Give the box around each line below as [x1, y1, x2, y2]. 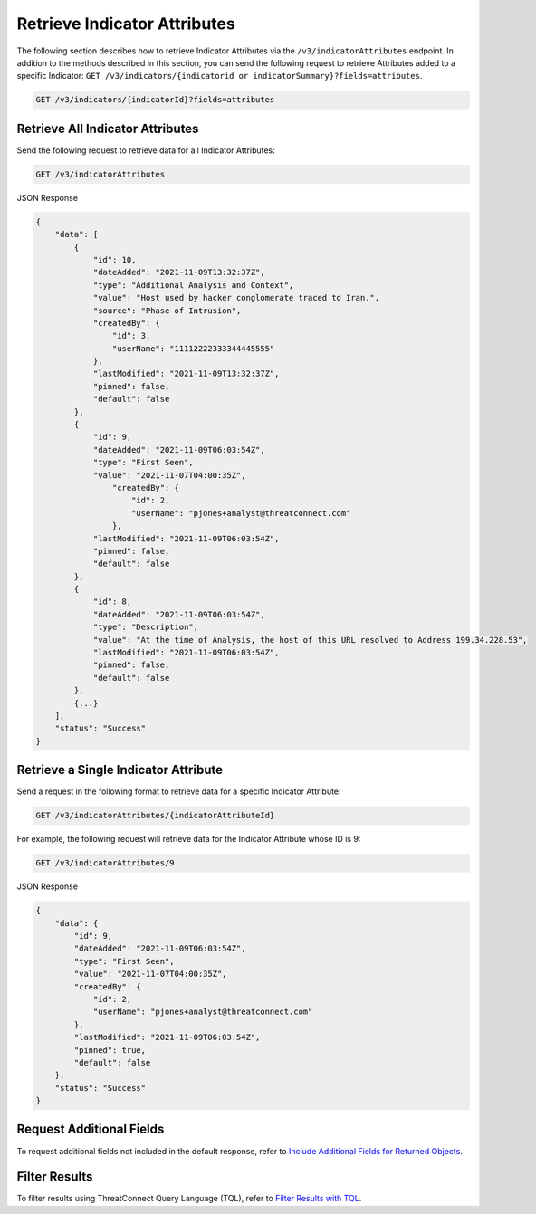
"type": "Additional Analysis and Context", [92, 280, 294, 290]
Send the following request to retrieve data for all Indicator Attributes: [16, 145, 275, 156]
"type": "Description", [92, 622, 199, 633]
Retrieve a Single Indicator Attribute [16, 762, 224, 778]
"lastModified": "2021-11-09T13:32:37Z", [92, 368, 280, 379]
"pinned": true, [73, 1045, 147, 1055]
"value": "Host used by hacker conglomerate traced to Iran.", [92, 292, 380, 303]
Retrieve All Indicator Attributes [16, 120, 199, 136]
